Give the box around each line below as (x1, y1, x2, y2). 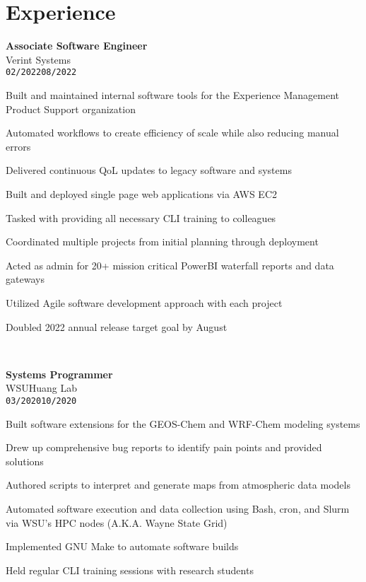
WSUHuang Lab (6, 380, 77, 395)
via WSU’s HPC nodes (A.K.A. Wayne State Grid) (6, 515, 228, 530)
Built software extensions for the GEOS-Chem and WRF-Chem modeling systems (6, 416, 360, 431)
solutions (6, 453, 44, 468)
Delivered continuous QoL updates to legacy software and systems (6, 163, 292, 177)
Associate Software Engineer (6, 38, 148, 53)
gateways (6, 272, 45, 286)
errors (6, 139, 31, 153)
